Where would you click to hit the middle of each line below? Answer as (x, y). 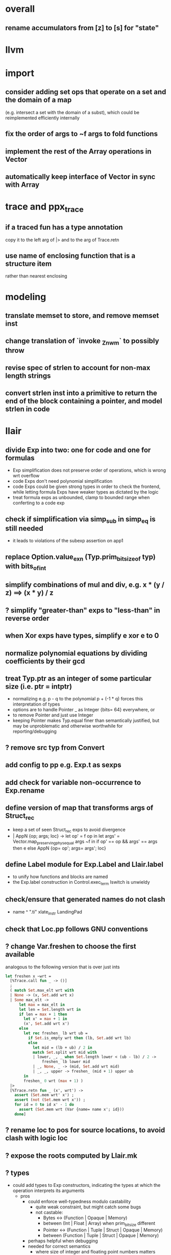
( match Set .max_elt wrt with (42, 991)
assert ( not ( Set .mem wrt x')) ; (50, 1100)
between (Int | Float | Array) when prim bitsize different (99, 1224)
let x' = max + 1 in (45, 1019)
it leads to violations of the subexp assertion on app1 (68, 541)
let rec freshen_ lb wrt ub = (56, 1033)
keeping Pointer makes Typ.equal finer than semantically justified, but (86, 720)
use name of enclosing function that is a (70, 256)
